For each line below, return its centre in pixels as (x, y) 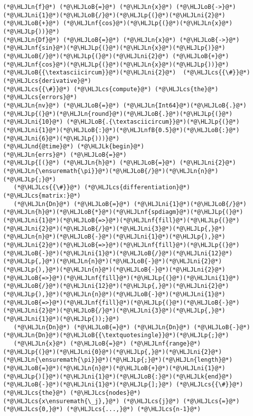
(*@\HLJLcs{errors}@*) (40, 97)
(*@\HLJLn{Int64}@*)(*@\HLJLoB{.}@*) (185, 105)
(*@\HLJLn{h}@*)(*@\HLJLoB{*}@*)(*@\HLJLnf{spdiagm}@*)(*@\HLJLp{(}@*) (123, 212)
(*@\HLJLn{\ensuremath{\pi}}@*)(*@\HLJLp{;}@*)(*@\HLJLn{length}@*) (118, 360)
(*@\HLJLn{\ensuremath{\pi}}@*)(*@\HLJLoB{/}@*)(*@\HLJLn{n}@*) (111, 171)
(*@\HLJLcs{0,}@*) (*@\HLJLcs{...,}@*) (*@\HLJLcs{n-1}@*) (102, 409)
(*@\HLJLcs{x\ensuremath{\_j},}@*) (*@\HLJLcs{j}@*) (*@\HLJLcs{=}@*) (121, 401)
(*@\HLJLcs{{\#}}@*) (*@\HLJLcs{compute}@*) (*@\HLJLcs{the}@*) (111, 89)
